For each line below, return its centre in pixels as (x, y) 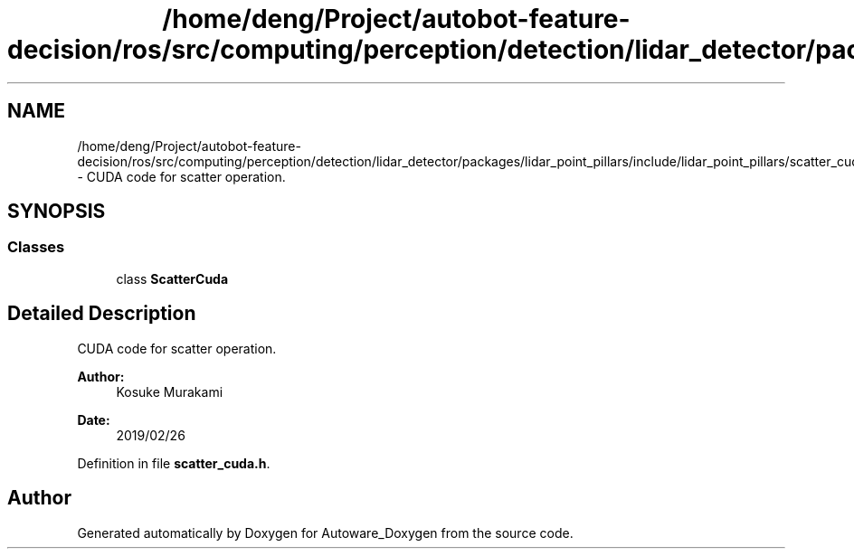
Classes (36, 247)
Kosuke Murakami (170, 391)
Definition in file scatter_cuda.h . (174, 463)
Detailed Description (102, 314)
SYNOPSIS (57, 212)
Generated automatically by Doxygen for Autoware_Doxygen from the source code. (325, 532)
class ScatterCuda (172, 278)
